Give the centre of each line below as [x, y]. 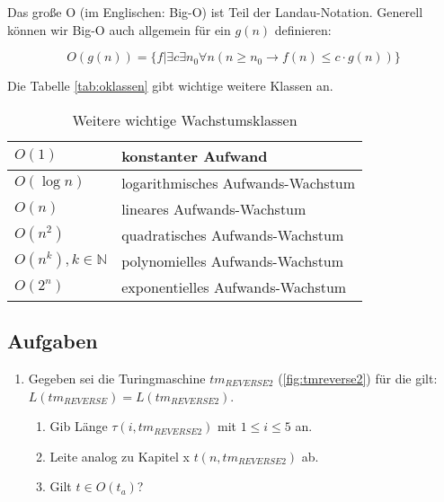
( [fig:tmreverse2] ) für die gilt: [358, 378]
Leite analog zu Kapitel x [120, 456]
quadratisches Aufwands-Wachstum [233, 234]
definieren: [303, 29]
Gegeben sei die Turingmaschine [117, 378]
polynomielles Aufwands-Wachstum [233, 260]
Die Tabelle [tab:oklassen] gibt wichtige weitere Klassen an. [170, 86]
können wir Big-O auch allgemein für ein [119, 29]
